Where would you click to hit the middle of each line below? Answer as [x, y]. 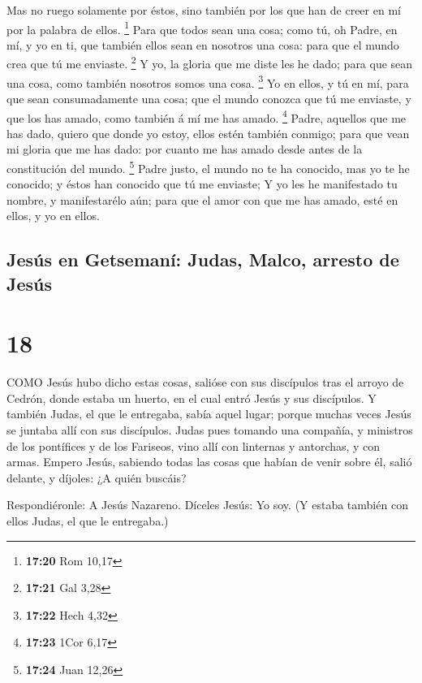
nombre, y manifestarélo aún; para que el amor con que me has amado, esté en [202, 199]
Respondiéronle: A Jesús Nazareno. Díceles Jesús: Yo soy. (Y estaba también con [207, 505]
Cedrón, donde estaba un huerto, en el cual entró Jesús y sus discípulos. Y [192, 398]
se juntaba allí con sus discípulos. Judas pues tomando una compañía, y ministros [210, 430]
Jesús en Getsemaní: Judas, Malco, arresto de [203, 259]
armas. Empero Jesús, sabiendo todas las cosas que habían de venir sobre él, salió [209, 462]
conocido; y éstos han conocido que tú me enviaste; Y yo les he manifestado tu [202, 184]
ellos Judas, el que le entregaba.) [88, 521]
